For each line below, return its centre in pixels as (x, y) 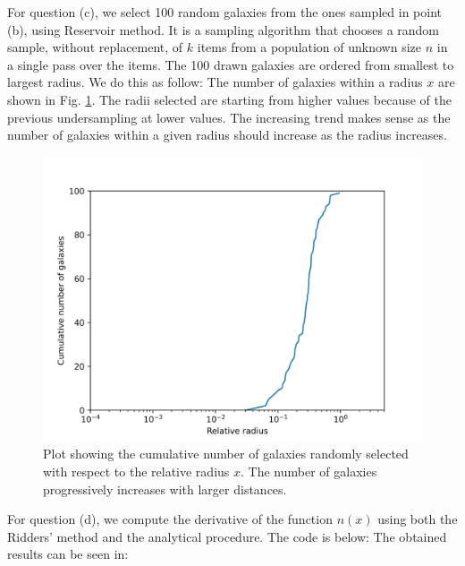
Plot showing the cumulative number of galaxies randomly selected (226, 454)
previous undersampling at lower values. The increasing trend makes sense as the (229, 117)
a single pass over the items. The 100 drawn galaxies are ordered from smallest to (231, 64)
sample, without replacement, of (95, 47)
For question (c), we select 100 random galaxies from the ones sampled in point (224, 12)
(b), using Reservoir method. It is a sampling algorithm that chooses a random (224, 29)
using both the (418, 519)
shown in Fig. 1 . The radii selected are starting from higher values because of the (229, 99)
